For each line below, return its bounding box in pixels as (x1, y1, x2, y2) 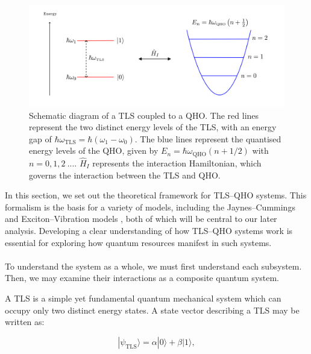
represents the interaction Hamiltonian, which (92, 156, 262, 169)
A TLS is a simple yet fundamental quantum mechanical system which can (5, 291, 281, 304)
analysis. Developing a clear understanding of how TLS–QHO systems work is (5, 224, 293, 236)
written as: (5, 315, 45, 328)
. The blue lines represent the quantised (134, 132, 281, 145)
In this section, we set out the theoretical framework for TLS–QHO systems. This (5, 189, 307, 201)
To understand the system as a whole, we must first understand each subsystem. (5, 259, 302, 272)
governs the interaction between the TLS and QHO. (29, 168, 221, 181)
